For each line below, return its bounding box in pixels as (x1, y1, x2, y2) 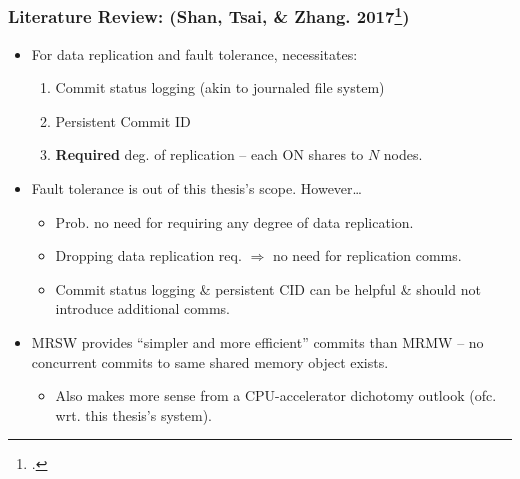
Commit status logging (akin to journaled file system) (55, 77, 385, 98)
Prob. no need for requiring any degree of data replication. (55, 211, 414, 232)
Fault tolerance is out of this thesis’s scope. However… (31, 178, 362, 199)
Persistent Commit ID (55, 110, 191, 131)
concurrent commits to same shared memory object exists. (31, 351, 389, 372)
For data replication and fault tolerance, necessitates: (31, 43, 358, 64)
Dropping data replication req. (55, 245, 242, 266)
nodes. (383, 144, 423, 165)
